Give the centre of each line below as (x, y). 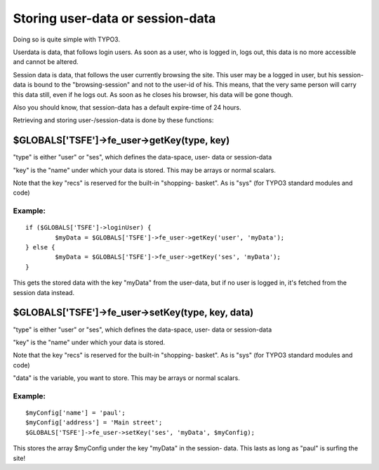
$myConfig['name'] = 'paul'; (75, 413)
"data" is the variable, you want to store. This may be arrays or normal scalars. (126, 378)
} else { (40, 247)
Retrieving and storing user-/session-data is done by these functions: (113, 120)
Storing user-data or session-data (114, 18)
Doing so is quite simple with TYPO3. (67, 39)
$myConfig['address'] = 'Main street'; (94, 423)
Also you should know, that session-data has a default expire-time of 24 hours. (127, 107)
